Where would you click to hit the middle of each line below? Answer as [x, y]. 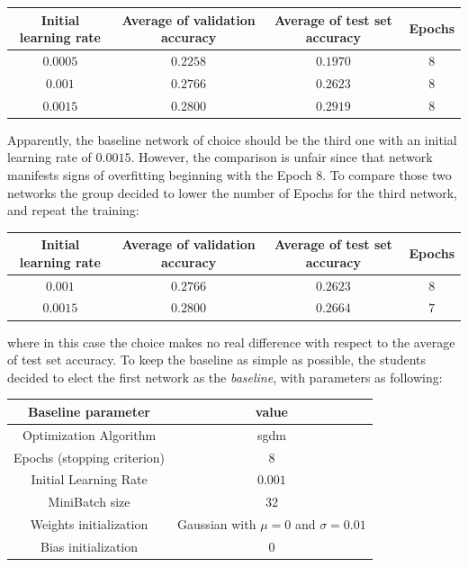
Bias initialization [90, 546]
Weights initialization [89, 524]
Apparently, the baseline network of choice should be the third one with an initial [232, 139]
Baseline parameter [89, 411]
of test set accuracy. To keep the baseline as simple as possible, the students [217, 360]
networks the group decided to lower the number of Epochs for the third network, [232, 192]
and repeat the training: [73, 210]
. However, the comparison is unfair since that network [282, 157]
